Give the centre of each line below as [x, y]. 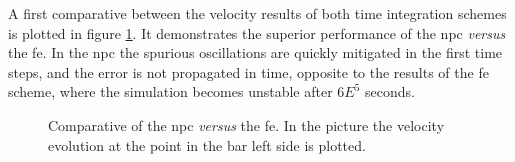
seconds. [390, 91]
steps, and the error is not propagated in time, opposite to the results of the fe [248, 71]
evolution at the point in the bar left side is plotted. [207, 144]
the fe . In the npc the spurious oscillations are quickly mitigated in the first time [255, 52]
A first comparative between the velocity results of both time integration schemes [257, 13]
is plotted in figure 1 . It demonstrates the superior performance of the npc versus [257, 32]
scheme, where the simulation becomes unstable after [170, 91]
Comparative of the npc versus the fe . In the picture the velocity [246, 124]
